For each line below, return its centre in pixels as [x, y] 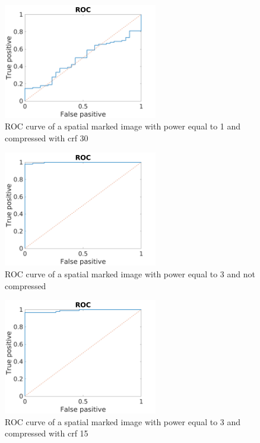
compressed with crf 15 [47, 433]
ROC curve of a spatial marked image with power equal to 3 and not [130, 273]
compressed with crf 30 [47, 137]
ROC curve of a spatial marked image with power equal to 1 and [123, 126]
